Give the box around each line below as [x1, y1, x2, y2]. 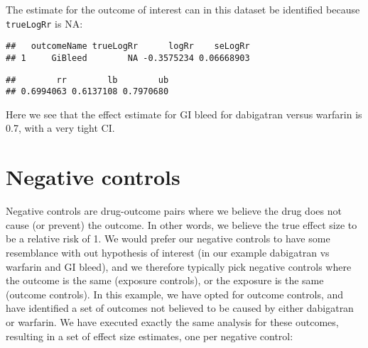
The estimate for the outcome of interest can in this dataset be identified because [6, 2, 360, 16]
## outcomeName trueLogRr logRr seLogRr [6, 41, 250, 52]
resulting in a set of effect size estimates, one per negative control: [6, 328, 293, 343]
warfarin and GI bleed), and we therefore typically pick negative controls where [6, 259, 352, 274]
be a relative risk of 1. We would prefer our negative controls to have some [6, 231, 330, 246]
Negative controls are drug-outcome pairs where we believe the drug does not [6, 203, 342, 218]
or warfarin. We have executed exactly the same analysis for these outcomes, [6, 314, 339, 329]
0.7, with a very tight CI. [6, 120, 115, 135]
